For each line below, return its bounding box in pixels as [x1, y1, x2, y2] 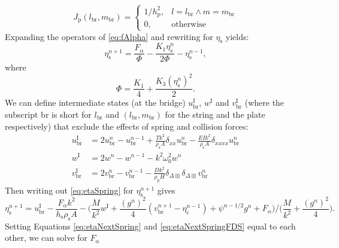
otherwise [171, 20, 206, 29]
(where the [244, 96, 284, 109]
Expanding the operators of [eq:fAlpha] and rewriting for [5, 30, 213, 42]
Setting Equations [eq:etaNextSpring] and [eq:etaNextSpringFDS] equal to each [5, 219, 296, 232]
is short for [52, 108, 92, 120]
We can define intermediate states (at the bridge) [5, 96, 186, 109]
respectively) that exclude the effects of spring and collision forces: [5, 120, 249, 132]
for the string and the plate [165, 108, 265, 120]
